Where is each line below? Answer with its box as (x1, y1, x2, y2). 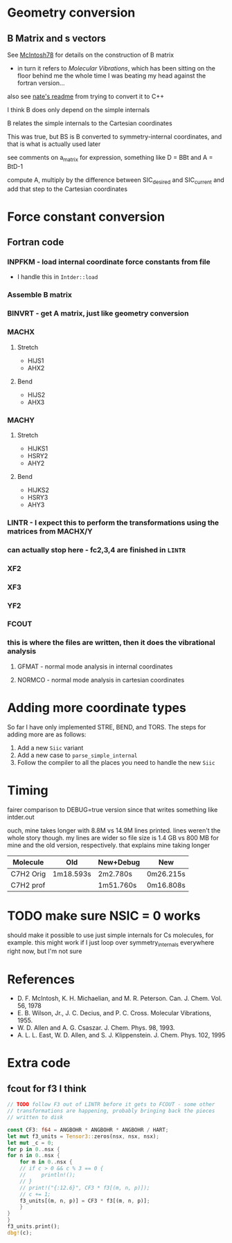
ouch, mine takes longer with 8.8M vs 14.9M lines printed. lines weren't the (7, 826, 221, 835)
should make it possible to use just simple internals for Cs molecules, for (7, 931, 214, 939)
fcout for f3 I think (7, 1082, 87, 1094)
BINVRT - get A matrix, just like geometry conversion (7, 309, 189, 318)
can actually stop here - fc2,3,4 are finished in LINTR (7, 545, 186, 554)
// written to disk (7, 1114, 64, 1121)
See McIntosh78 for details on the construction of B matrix (7, 51, 175, 59)
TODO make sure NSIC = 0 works (7, 908, 201, 923)
